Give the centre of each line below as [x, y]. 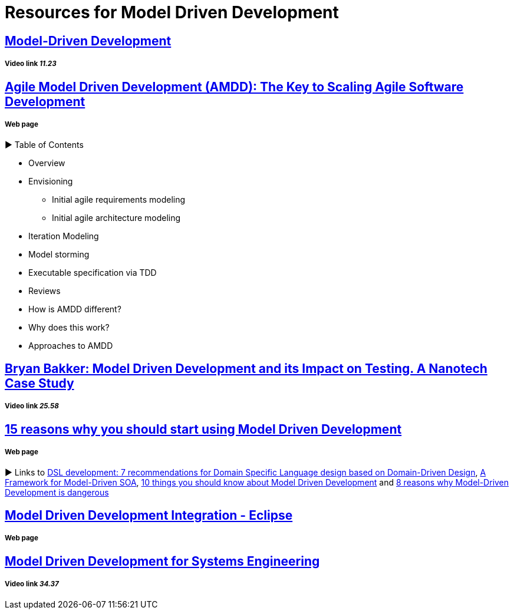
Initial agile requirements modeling [119, 200]
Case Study [39, 383]
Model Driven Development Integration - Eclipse [149, 515]
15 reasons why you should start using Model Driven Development [203, 429]
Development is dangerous [57, 493]
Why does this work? [69, 328]
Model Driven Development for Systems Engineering [162, 561]
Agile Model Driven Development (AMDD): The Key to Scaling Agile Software [234, 87]
